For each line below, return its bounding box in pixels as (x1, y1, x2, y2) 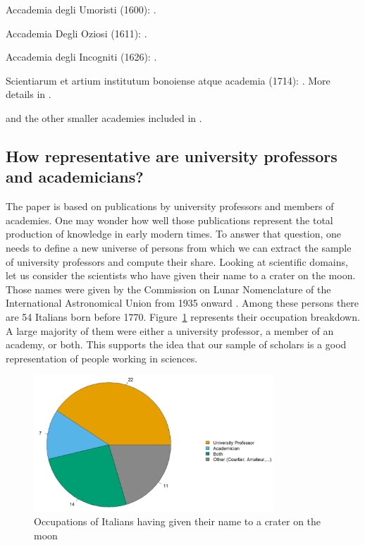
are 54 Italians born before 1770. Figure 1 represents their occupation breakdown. (6, 309, 360, 324)
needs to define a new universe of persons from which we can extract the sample (6, 240, 352, 255)
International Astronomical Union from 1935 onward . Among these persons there (6, 295, 359, 310)
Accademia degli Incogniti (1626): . (6, 49, 157, 64)
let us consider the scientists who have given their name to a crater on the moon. (6, 268, 356, 283)
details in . (6, 87, 51, 102)
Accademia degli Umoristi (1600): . (6, 2, 156, 16)
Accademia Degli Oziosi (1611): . (6, 25, 147, 40)
